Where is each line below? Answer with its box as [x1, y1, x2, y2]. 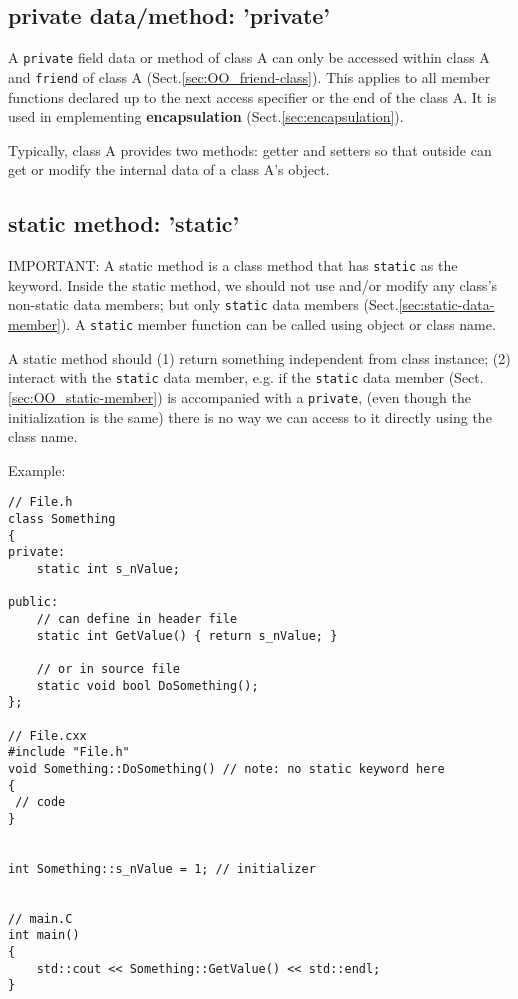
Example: [8, 459, 66, 480]
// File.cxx [8, 728, 87, 743]
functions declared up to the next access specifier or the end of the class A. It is [8, 86, 497, 107]
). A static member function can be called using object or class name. [60, 314, 496, 334]
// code [15, 795, 66, 810]
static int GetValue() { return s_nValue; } [36, 628, 338, 643]
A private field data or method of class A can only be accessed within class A [8, 47, 490, 68]
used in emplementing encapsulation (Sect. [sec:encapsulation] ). [8, 106, 404, 127]
